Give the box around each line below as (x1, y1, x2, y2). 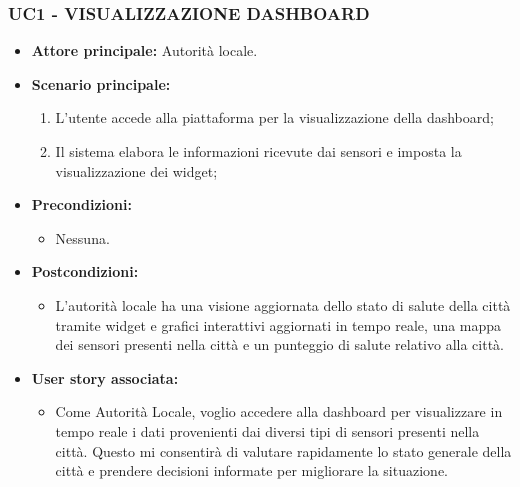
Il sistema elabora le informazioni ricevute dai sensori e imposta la (55, 141, 462, 161)
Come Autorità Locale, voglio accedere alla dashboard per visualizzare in (55, 401, 503, 422)
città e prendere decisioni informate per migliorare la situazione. (55, 460, 448, 481)
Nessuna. (55, 227, 110, 248)
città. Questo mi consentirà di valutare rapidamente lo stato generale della (55, 440, 512, 461)
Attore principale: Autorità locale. (31, 40, 258, 61)
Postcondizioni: (31, 261, 139, 282)
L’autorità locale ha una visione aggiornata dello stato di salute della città (55, 294, 511, 315)
